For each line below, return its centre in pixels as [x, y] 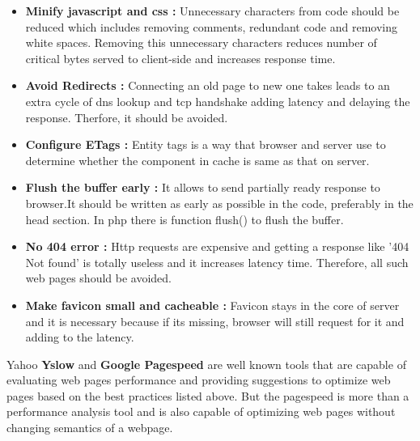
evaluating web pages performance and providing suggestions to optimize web [199, 380]
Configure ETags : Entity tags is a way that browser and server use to [206, 144]
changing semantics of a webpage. [90, 428]
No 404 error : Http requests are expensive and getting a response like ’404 [217, 246]
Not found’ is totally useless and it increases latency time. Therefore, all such [217, 262]
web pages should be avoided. [99, 278]
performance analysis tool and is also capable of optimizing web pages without [201, 411]
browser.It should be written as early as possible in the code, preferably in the [219, 203]
